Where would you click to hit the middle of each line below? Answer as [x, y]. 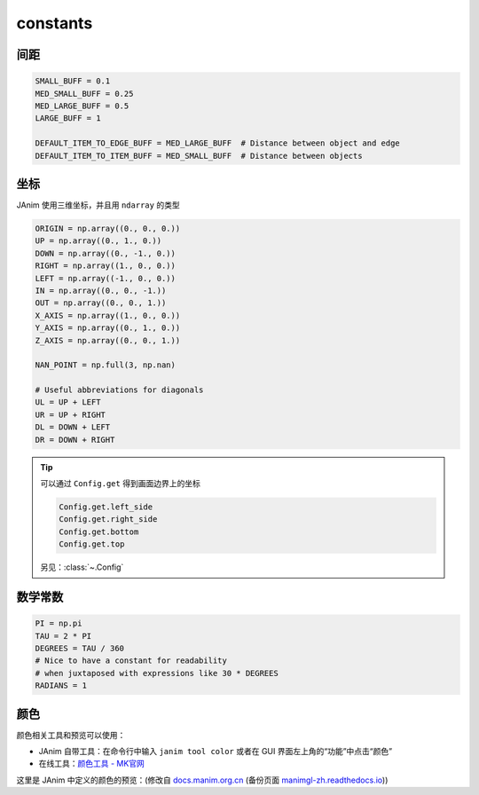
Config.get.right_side [108, 520]
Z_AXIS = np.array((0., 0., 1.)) [108, 340]
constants [55, 23]
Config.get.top [92, 544]
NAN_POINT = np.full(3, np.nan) [106, 365]
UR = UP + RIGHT [71, 414]
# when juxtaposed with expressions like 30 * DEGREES [157, 673]
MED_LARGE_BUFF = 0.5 [82, 106]
